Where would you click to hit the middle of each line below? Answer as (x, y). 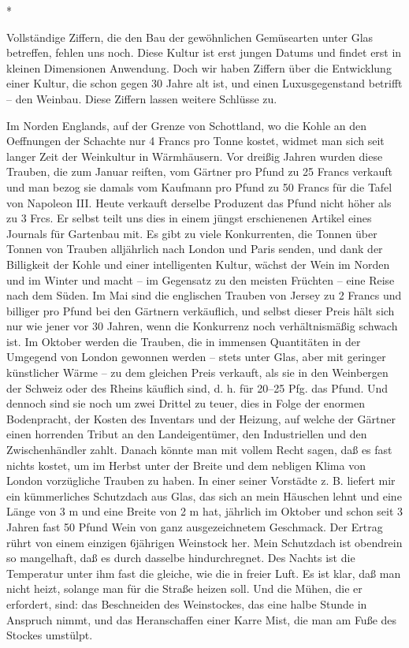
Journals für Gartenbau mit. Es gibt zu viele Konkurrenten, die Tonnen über (192, 233)
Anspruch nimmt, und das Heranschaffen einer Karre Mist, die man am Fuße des (202, 619)
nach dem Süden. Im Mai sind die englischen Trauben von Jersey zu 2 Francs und (204, 295)
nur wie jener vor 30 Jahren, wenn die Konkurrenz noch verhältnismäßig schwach (202, 326)
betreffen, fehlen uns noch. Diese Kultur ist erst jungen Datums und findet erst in (204, 52)
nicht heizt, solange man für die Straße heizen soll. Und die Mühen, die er (184, 588)
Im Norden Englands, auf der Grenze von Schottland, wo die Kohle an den (187, 125)
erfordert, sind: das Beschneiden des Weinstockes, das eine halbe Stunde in (187, 603)
